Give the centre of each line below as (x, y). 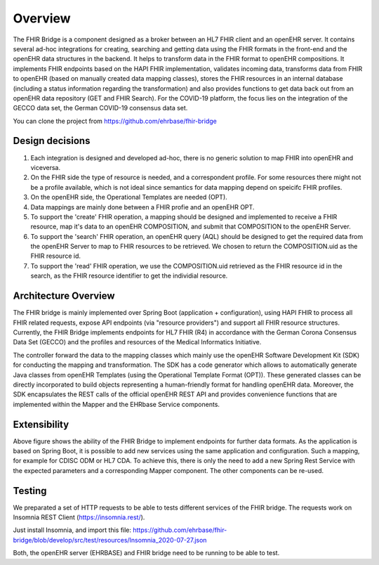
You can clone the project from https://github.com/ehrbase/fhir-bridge (115, 121)
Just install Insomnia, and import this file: (72, 530)
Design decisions (52, 141)
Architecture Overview (64, 296)
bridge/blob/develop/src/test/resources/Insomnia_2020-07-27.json (110, 540)
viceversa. (46, 167)
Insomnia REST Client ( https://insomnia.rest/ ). (79, 517)
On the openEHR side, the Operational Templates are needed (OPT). (129, 197)
